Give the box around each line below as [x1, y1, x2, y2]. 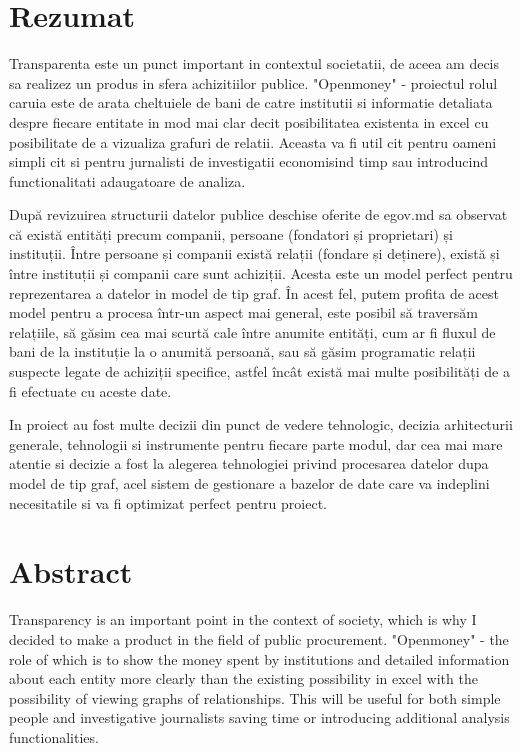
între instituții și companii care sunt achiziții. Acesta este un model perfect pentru [9, 263, 513, 284]
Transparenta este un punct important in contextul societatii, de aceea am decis [9, 53, 500, 74]
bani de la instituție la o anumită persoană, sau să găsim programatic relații [9, 341, 476, 362]
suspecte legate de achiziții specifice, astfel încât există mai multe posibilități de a [9, 361, 510, 382]
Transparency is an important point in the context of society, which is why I [9, 609, 477, 630]
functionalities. [9, 726, 99, 747]
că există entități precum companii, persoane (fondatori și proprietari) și [9, 223, 453, 244]
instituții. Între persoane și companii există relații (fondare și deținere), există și [9, 243, 500, 264]
